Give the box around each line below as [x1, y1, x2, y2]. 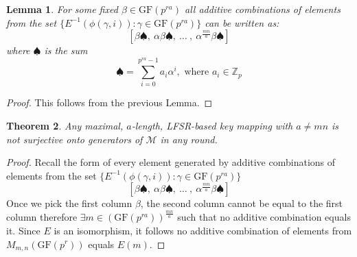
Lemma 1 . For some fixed [6, 2, 118, 16]
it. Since [6, 223, 41, 237]
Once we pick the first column [6, 196, 133, 210]
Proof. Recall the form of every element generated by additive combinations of [6, 155, 336, 169]
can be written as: [205, 15, 279, 29]
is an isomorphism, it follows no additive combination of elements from [54, 223, 352, 237]
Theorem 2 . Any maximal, [6, 119, 124, 133]
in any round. [160, 132, 218, 146]
